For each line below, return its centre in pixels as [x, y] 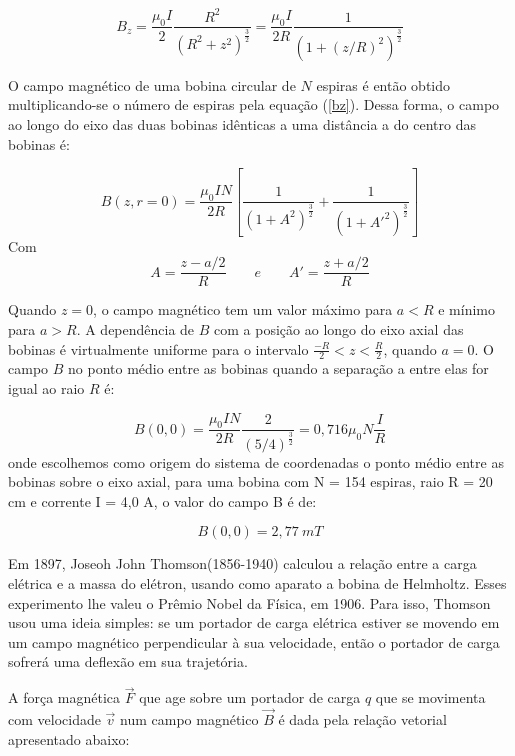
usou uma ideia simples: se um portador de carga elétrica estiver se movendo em [254, 622]
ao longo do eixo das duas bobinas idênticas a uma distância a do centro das [242, 123]
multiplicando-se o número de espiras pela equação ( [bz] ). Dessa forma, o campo [254, 104]
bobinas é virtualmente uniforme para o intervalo [158, 348]
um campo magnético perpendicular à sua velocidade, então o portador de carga [254, 641]
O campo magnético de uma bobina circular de [152, 84]
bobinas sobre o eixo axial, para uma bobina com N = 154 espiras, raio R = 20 [250, 481]
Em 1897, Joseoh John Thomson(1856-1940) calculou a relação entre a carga [242, 563]
